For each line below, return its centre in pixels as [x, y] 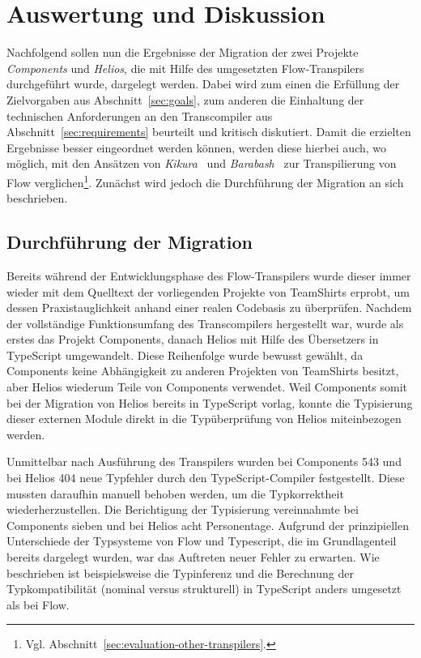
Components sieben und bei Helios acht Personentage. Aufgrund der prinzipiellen [208, 525]
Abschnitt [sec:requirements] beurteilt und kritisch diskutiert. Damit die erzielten [209, 132]
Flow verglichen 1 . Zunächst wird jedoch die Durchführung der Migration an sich [205, 181]
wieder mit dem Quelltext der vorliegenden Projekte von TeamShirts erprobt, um [208, 291]
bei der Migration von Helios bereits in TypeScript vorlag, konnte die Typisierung [210, 402]
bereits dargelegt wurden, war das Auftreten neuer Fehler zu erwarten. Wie [193, 557]
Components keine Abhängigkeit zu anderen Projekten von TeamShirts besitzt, [203, 371]
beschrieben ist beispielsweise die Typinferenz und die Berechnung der [180, 573]
